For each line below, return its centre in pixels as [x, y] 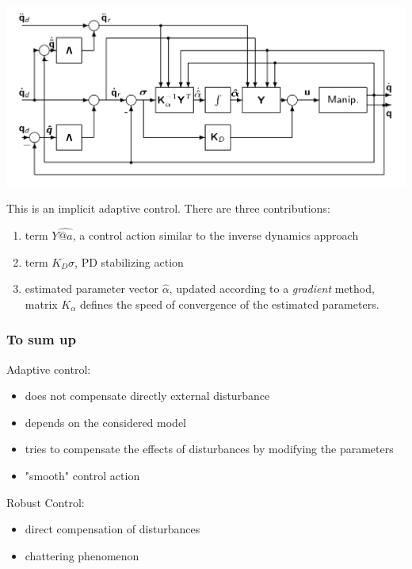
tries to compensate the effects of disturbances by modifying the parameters [209, 449]
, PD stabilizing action [129, 261]
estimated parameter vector [92, 288]
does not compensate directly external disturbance [147, 396]
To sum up [41, 339]
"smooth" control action [82, 475]
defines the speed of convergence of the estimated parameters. [229, 304]
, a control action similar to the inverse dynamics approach [216, 235]
